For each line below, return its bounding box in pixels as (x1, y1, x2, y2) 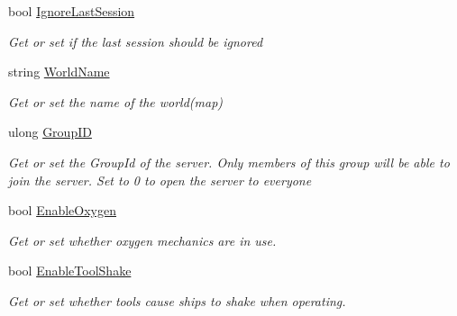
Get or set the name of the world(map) (8, 92, 224, 111)
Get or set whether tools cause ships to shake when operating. (8, 291, 346, 310)
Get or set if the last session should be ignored (8, 32, 263, 50)
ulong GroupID (8, 122, 92, 141)
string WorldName (8, 62, 110, 81)
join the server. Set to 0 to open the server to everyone (8, 170, 312, 189)
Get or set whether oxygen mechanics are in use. (8, 230, 277, 249)
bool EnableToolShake (8, 261, 132, 280)
